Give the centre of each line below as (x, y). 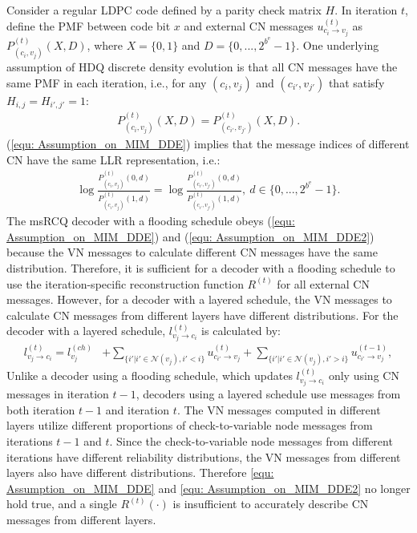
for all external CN (323, 283)
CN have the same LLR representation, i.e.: (113, 159)
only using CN (364, 376)
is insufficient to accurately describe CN (271, 504)
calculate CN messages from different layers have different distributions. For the (202, 315)
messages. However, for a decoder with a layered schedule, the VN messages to (199, 299)
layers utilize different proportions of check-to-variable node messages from (190, 425)
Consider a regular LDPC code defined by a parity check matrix (164, 10)
